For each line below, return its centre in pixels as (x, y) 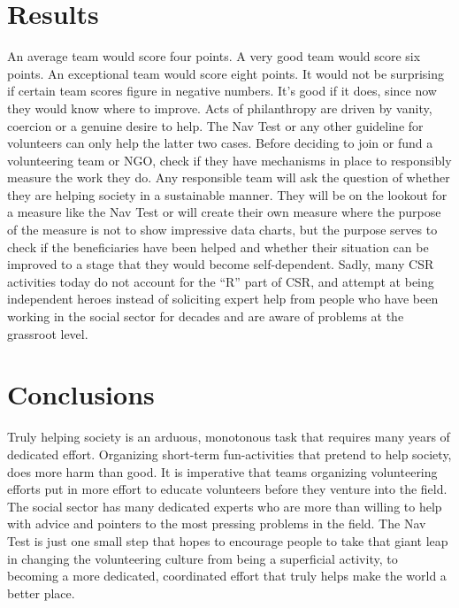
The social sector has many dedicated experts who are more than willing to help (225, 506)
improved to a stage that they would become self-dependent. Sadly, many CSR (221, 264)
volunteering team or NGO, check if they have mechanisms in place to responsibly (229, 160)
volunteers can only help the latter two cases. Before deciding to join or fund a (220, 143)
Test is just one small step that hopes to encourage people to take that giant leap (228, 540)
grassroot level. (48, 333)
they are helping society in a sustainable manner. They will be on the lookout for (227, 194)
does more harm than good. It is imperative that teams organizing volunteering (222, 471)
